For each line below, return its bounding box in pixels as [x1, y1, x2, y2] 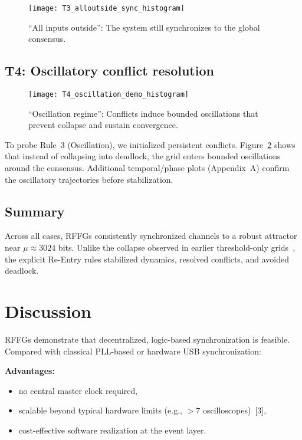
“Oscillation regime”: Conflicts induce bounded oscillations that [28, 107, 258, 119]
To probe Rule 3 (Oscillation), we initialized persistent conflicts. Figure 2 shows [5, 138, 296, 150]
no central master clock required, [18, 384, 138, 396]
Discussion [5, 299, 91, 323]
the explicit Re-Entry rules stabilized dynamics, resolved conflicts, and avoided [5, 252, 289, 265]
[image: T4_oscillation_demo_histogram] [28, 90, 189, 99]
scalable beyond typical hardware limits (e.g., [18, 404, 182, 416]
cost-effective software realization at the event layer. [18, 423, 206, 436]
